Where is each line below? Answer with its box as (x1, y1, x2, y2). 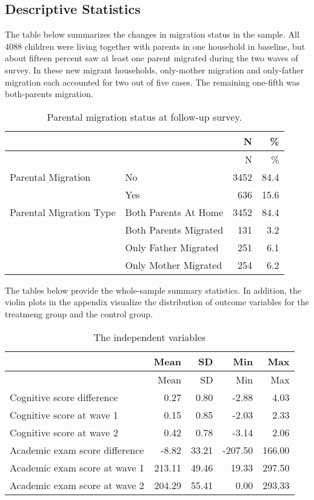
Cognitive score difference (10, 390, 118, 404)
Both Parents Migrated (125, 222, 224, 237)
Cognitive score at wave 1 (10, 407, 118, 422)
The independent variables (93, 329, 206, 344)
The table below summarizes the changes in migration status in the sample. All (5, 28, 299, 41)
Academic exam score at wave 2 (10, 478, 144, 492)
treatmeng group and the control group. (5, 307, 153, 320)
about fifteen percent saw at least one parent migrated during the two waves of (5, 52, 298, 64)
